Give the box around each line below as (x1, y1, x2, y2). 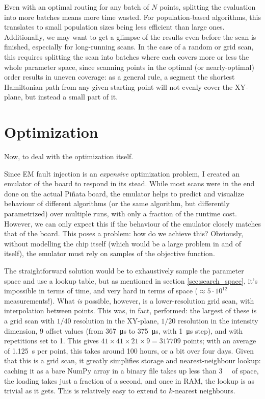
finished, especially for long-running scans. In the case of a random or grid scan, (4, 41, 254, 52)
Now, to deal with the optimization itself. (4, 151, 134, 162)
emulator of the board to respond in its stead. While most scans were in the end (4, 178, 255, 189)
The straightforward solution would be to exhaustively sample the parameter (4, 265, 244, 276)
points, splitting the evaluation (160, 2, 256, 12)
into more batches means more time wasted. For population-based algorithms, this (4, 11, 261, 22)
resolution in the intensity (177, 315, 258, 326)
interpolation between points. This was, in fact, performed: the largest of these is (4, 305, 257, 316)
